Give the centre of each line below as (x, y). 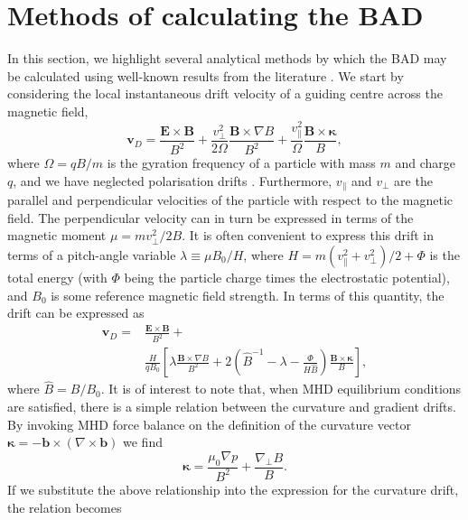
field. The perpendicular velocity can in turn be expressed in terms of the (211, 217)
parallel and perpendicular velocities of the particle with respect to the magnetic (230, 200)
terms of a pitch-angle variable (92, 254)
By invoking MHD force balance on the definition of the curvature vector (210, 424)
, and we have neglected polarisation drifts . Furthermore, (173, 180)
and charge (426, 163)
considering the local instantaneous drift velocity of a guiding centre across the (225, 93)
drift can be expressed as (76, 313)
